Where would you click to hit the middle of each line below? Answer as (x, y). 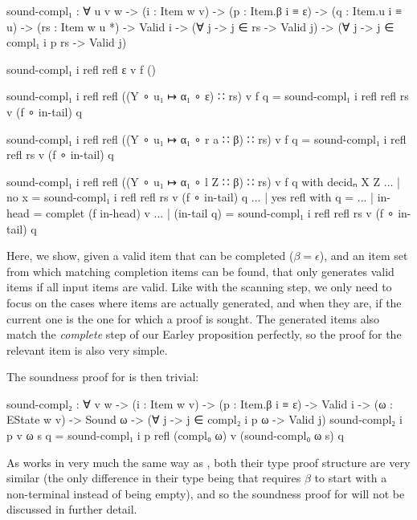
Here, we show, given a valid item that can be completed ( (150, 256)
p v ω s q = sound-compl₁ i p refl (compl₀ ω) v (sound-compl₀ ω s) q (175, 435)
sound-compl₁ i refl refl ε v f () (81, 69)
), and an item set (364, 256)
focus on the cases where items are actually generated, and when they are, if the (204, 302)
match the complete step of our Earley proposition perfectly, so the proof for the (204, 334)
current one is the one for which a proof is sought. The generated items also (193, 318)
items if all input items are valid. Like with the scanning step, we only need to (199, 287)
